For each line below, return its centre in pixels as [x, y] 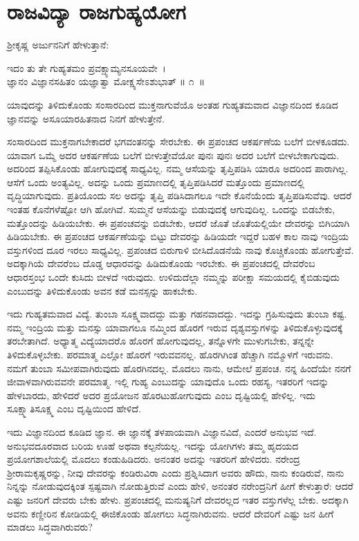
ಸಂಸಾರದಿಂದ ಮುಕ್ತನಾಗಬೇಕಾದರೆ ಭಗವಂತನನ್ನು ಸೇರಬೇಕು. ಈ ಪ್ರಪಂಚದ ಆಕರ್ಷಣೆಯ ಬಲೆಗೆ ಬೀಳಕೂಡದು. [178, 141]
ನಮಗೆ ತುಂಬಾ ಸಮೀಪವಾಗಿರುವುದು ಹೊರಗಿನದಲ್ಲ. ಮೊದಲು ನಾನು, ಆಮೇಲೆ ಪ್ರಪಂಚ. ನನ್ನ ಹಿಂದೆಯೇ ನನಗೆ [179, 368]
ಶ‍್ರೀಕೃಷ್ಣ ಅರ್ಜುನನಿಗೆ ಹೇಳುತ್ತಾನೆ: [58, 45]
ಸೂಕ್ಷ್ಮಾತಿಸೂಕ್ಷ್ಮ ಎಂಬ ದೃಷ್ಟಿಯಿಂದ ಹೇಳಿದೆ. [74, 409]
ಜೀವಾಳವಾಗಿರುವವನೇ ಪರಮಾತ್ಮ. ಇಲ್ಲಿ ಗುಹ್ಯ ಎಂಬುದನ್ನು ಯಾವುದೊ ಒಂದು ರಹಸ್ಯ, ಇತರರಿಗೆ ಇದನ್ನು [168, 382]
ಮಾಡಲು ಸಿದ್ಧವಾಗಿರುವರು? [50, 527]
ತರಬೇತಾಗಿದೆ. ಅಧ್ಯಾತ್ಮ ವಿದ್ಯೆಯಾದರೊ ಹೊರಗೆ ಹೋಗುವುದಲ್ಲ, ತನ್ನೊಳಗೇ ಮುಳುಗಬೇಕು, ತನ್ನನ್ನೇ [160, 341]
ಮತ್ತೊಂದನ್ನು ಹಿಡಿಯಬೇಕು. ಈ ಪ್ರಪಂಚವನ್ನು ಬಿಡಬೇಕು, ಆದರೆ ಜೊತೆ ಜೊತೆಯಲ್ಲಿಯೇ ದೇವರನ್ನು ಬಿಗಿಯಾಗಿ [178, 222]
